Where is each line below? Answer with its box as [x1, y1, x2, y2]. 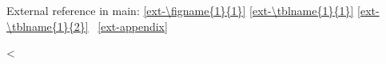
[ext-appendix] [97, 17, 168, 34]
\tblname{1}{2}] [6, 17, 89, 34]
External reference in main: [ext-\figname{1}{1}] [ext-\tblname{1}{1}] [6, 2, 354, 18]
